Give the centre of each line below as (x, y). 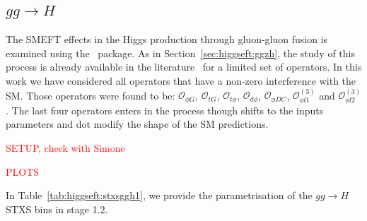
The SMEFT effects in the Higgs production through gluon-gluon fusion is (167, 39)
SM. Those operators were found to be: (91, 95)
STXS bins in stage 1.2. (57, 209)
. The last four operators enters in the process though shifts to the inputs (165, 110)
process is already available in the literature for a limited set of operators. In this (184, 67)
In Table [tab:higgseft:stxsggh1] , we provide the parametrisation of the (159, 195)
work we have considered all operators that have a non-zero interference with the (181, 80)
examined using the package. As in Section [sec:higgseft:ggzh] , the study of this (180, 53)
